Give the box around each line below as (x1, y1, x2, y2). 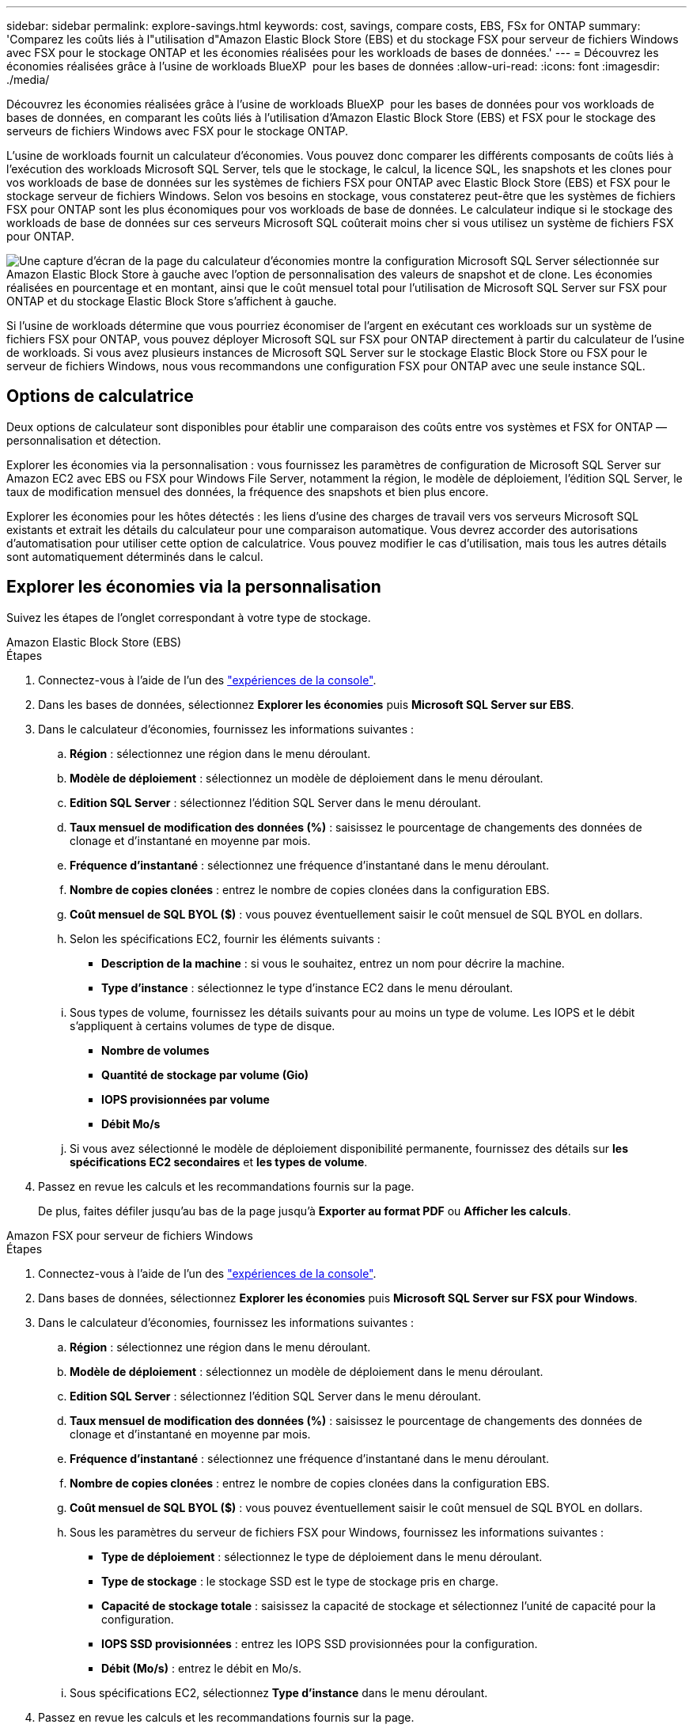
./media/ (6, 73, 50, 86)
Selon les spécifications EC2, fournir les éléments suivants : (70, 931, 381, 945)
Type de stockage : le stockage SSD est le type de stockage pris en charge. (101, 1574, 498, 1588)
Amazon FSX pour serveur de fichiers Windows (6, 1228, 253, 1242)
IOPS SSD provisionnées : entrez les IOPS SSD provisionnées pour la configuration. (101, 1636, 538, 1650)
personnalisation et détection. (6, 433, 161, 447)
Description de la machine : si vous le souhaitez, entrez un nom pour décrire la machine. (101, 956, 565, 970)
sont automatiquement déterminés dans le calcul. (6, 549, 263, 563)
